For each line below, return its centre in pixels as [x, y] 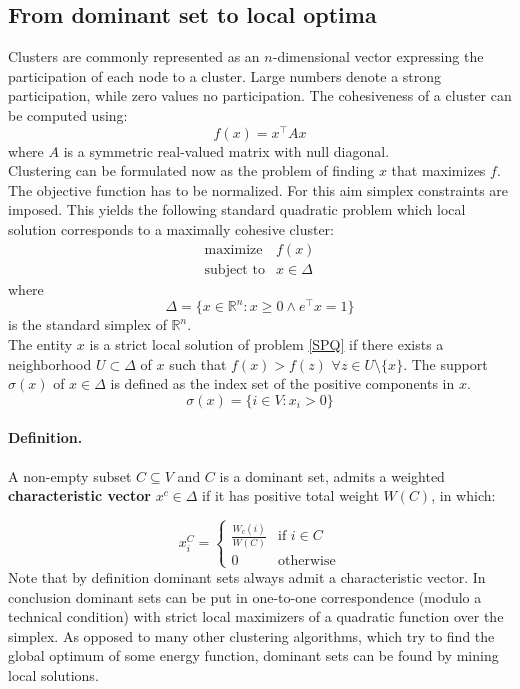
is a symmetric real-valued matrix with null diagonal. [226, 150]
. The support [445, 363]
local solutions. [53, 674]
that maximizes [438, 170]
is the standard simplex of [87, 324]
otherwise [307, 560]
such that [198, 363]
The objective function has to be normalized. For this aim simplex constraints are [258, 189]
